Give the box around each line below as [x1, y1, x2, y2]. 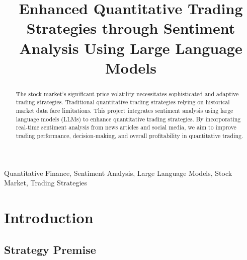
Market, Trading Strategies [4, 177, 88, 188]
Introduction [4, 207, 94, 228]
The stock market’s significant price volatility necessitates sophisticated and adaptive [16, 89, 239, 98]
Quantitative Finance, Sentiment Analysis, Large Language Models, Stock [4, 167, 232, 178]
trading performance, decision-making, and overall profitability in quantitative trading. [16, 132, 243, 140]
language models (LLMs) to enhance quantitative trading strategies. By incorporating [16, 114, 241, 123]
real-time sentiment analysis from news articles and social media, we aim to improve [16, 123, 236, 132]
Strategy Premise [4, 241, 96, 257]
